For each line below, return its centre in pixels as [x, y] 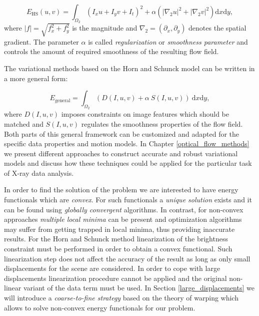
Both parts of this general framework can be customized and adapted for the [122, 133]
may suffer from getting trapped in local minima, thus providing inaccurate [119, 229]
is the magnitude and [105, 28]
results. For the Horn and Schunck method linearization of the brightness [116, 239]
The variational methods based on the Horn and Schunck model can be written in [129, 68]
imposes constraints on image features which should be [145, 114]
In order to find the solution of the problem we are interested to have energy [121, 190]
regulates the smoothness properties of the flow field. [162, 123]
